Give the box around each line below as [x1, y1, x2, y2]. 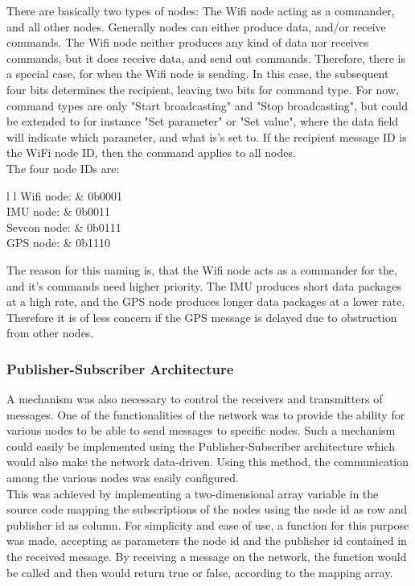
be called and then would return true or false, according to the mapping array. [6, 563, 393, 580]
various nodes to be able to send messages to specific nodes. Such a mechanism [6, 422, 396, 439]
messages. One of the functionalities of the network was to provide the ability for [6, 406, 405, 423]
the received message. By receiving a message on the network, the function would [6, 548, 407, 565]
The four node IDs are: [6, 159, 120, 176]
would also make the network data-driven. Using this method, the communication [6, 453, 409, 470]
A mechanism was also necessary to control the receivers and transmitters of [6, 390, 383, 407]
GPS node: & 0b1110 [6, 234, 111, 251]
